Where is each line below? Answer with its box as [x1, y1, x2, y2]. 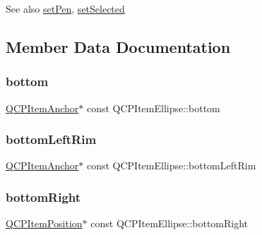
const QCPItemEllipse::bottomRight [90, 216, 249, 231]
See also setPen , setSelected [6, 1, 125, 16]
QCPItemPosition [6, 216, 83, 231]
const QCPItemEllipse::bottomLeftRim [86, 158, 256, 173]
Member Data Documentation [6, 35, 231, 57]
